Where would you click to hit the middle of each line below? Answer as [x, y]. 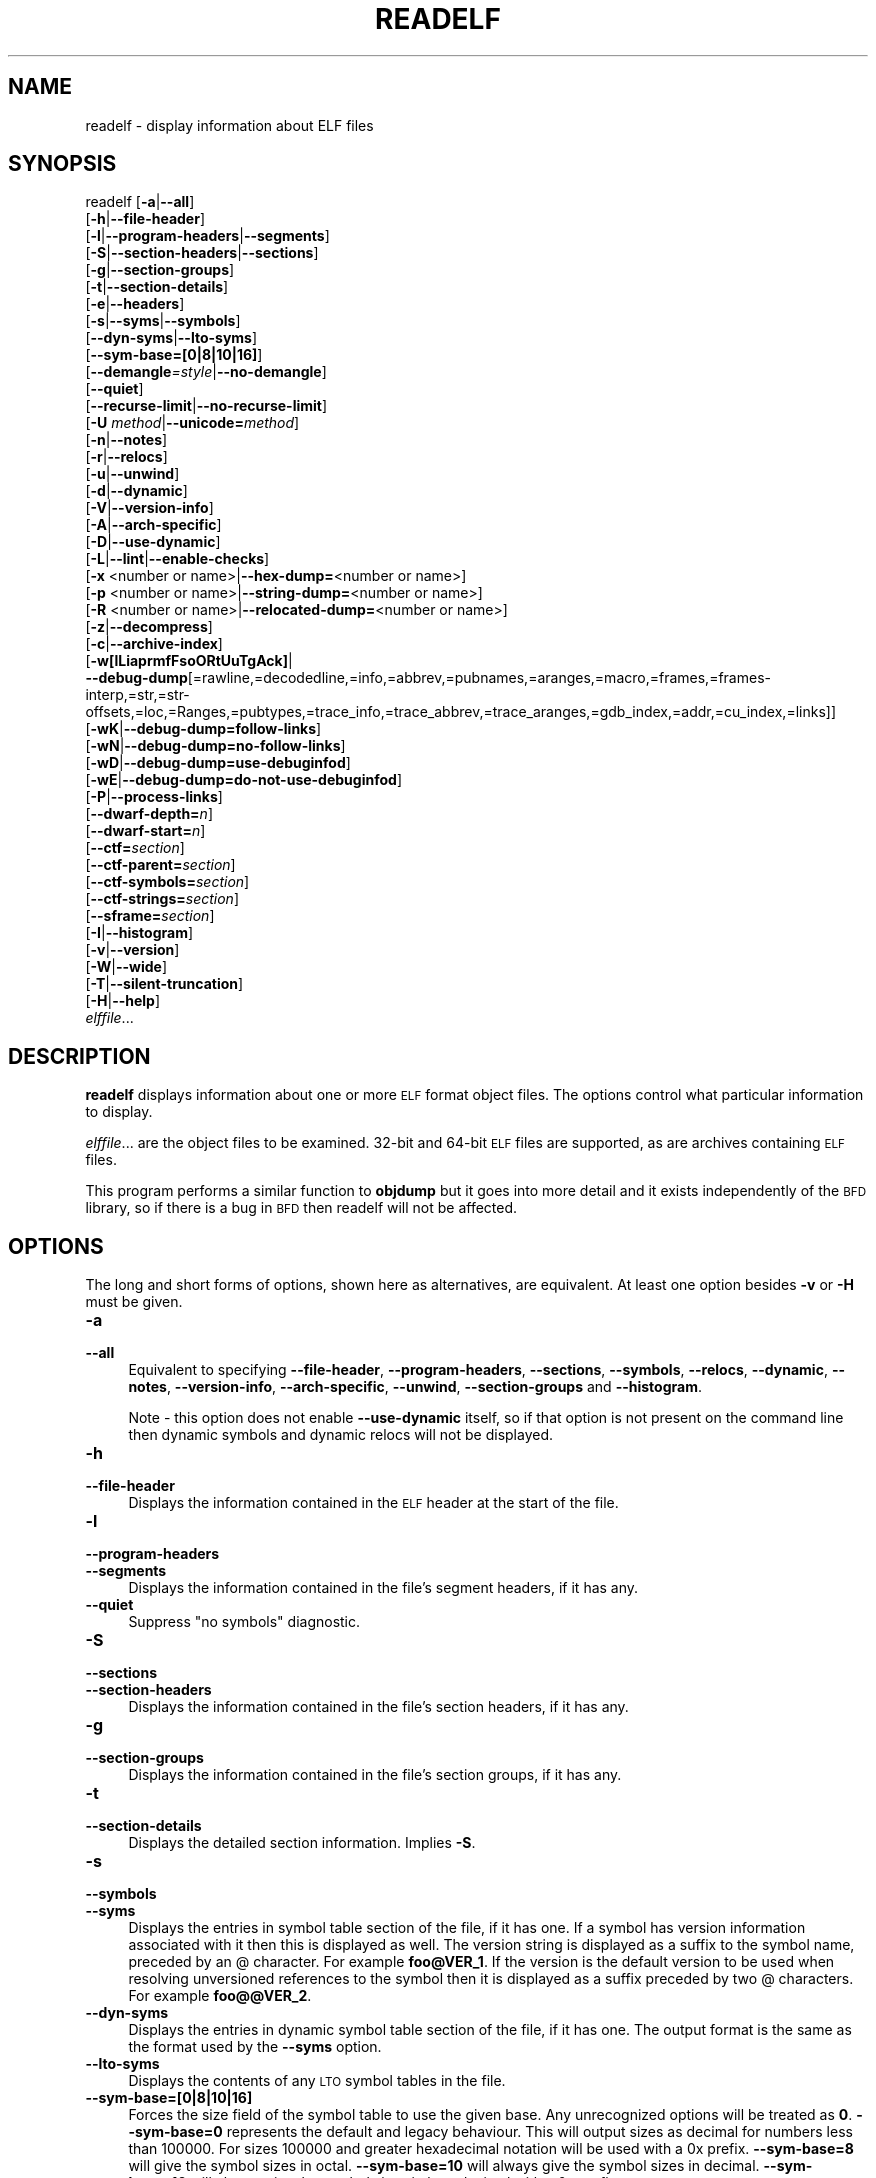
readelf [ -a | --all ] [140, 202]
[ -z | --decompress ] [149, 627]
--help [133, 1001]
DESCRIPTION [79, 1056]
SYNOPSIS [62, 164]
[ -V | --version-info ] [149, 508]
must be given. [134, 1302]
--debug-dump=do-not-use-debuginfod [259, 780]
